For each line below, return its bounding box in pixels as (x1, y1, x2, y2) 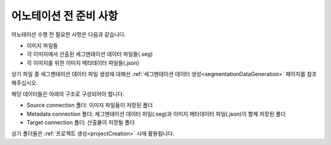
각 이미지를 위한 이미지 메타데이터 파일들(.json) (26, 59, 140, 66)
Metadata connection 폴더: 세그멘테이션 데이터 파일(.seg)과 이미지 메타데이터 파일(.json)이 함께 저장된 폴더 (26, 110, 286, 117)
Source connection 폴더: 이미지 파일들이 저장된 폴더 (26, 101, 153, 109)
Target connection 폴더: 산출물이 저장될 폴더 (26, 119, 135, 126)
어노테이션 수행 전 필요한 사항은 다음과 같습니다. (11, 31, 126, 38)
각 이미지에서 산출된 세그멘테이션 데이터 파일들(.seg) (26, 50, 153, 58)
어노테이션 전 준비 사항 (11, 9, 118, 23)
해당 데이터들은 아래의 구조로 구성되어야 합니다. (11, 90, 125, 98)
